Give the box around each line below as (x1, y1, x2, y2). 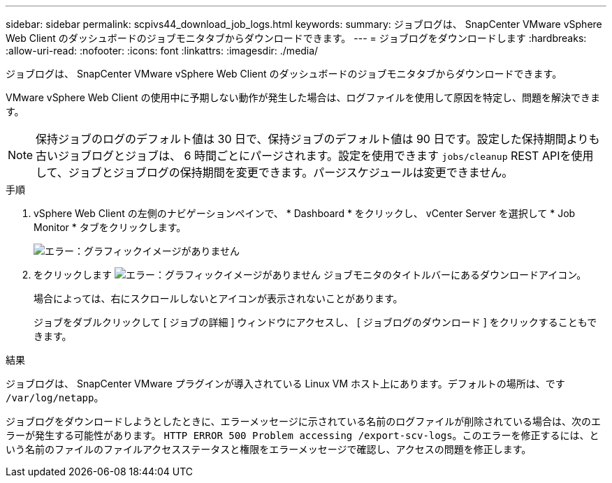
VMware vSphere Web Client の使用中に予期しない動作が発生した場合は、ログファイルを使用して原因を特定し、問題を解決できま (6, 91, 601, 103)
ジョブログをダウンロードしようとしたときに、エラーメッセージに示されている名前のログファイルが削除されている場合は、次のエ (6, 415, 601, 427)
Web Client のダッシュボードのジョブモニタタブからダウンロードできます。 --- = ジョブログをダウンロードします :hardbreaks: (6, 32, 587, 44)
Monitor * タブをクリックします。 (34, 221, 187, 233)
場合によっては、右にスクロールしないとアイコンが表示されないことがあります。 (34, 292, 403, 304)
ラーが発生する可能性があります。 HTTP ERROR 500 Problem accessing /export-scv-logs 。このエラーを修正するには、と (6, 429, 599, 441)
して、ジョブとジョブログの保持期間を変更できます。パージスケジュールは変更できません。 (36, 165, 513, 179)
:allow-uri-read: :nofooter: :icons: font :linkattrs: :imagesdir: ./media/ (6, 45, 319, 57)
